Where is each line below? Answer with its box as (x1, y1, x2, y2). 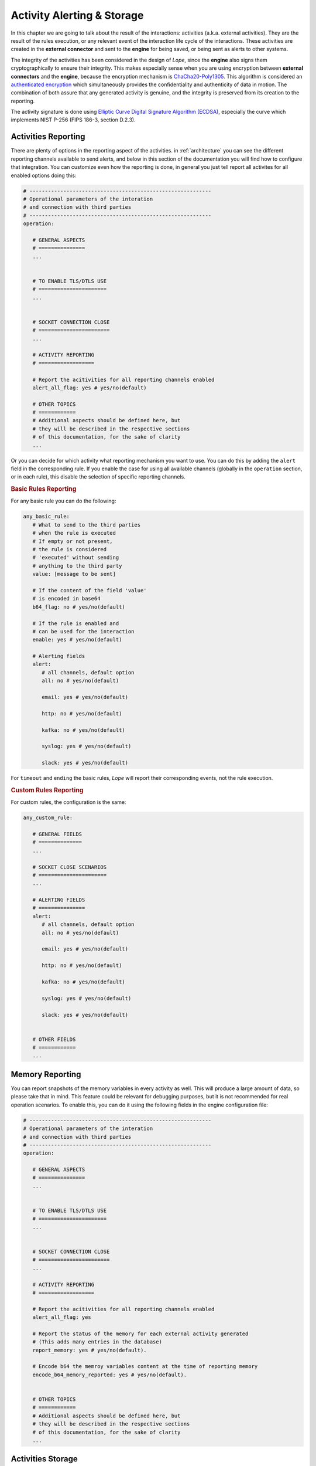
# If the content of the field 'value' (32, 587, 147, 593)
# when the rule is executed (32, 530, 116, 537)
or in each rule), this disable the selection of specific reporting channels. (11, 473, 186, 480)
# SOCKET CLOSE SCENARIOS (32, 864, 107, 870)
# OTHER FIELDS (32, 1036, 76, 1043)
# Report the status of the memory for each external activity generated (32, 1330, 249, 1337)
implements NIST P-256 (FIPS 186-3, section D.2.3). (11, 116, 136, 123)
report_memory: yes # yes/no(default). (32, 1346, 147, 1353)
